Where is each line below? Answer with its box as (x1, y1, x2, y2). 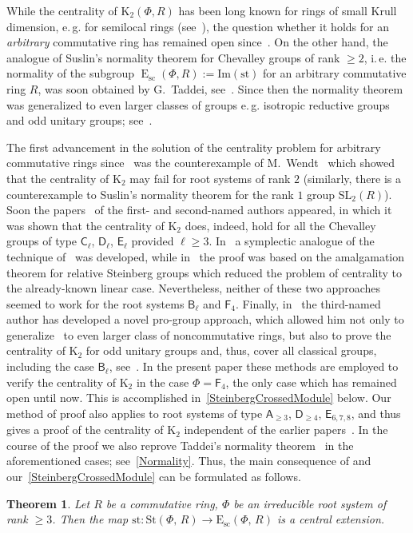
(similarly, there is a (303, 169, 401, 186)
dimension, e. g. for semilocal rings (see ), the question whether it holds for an (6, 18, 389, 34)
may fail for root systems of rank (129, 169, 291, 186)
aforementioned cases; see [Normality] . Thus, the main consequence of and (6, 452, 371, 469)
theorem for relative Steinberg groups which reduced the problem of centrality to (6, 264, 403, 280)
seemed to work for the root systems (6, 295, 185, 312)
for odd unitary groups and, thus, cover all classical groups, (85, 342, 377, 359)
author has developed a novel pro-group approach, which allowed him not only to (6, 311, 404, 328)
